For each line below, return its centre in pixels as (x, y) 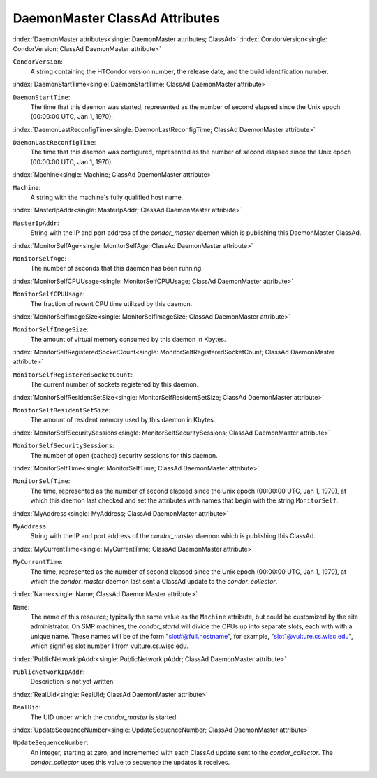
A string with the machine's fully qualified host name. (107, 197)
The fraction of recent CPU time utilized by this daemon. (111, 303)
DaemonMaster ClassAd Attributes (116, 18)
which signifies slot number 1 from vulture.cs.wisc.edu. (109, 646)
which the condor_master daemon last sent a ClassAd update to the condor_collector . (154, 581)
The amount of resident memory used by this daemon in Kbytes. (123, 420)
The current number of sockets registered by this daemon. (114, 384)
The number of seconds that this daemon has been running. (117, 268)
